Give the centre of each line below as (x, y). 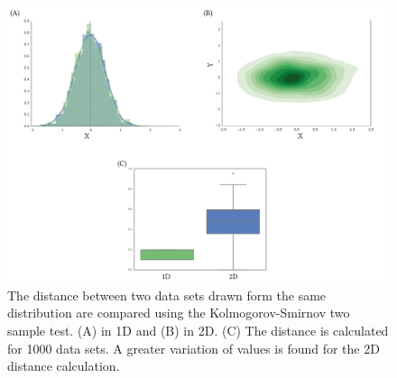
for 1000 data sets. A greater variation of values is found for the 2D (194, 348)
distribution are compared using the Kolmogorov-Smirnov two (179, 313)
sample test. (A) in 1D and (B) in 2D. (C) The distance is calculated (198, 330)
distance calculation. (64, 366)
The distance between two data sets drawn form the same (167, 295)
